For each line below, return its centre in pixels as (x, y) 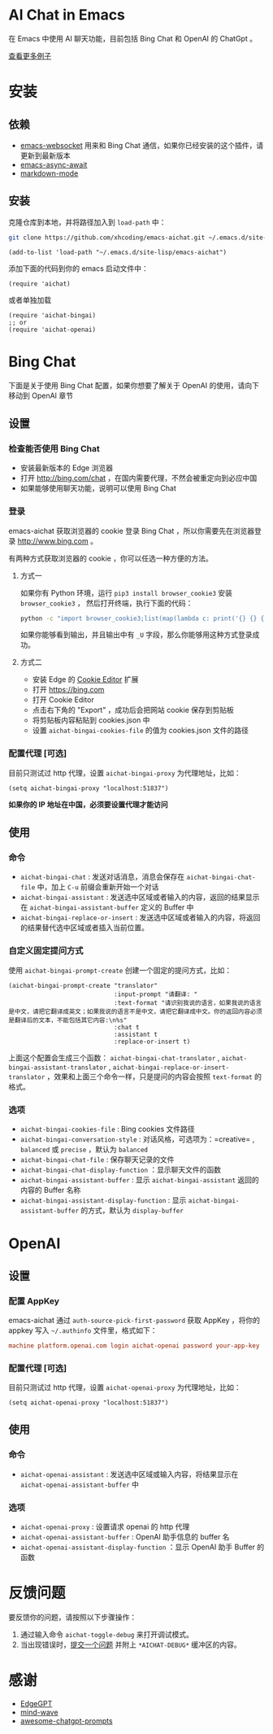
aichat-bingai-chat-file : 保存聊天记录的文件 (97, 1160)
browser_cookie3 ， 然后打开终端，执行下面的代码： (106, 603)
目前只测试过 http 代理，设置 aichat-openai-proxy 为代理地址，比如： (125, 1387)
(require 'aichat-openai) (52, 330)
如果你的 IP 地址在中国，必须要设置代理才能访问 (88, 804)
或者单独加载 (30, 299)
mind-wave (39, 1712)
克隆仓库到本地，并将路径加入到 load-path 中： (87, 222)
